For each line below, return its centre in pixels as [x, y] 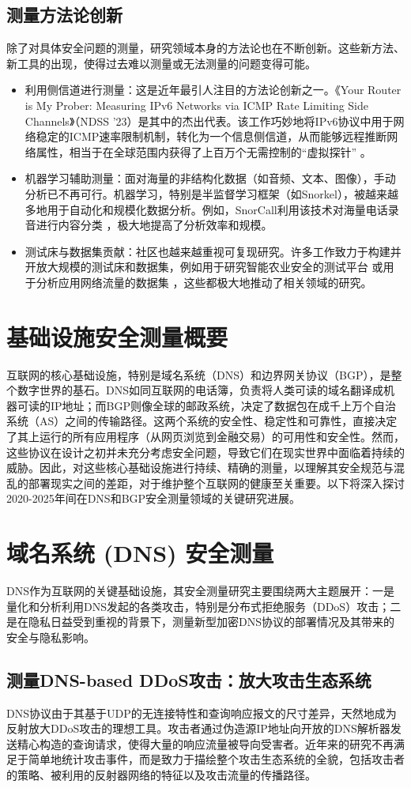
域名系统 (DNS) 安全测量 [140, 553]
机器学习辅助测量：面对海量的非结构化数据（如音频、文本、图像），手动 [210, 178]
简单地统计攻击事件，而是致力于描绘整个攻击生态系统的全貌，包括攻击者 [216, 759]
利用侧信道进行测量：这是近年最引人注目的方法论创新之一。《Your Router [213, 90]
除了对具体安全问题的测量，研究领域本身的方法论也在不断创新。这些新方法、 [205, 48]
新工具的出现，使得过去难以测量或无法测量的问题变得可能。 [161, 63]
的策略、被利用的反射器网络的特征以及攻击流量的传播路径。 [161, 775]
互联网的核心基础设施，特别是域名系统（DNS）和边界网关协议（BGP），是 [199, 374]
